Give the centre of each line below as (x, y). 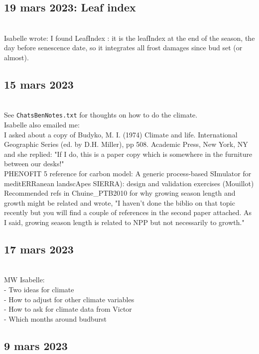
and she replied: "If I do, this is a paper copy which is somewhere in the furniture (128, 154)
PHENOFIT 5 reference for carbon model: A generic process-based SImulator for (128, 173)
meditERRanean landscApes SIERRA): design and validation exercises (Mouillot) (129, 183)
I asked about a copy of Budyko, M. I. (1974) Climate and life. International (121, 134)
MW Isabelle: (24, 280)
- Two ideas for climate (39, 289)
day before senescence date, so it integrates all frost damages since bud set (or (123, 48)
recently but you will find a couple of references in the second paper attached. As (128, 212)
